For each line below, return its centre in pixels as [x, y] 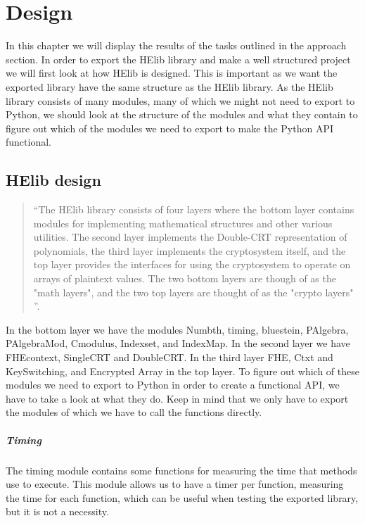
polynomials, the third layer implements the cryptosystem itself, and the [190, 250]
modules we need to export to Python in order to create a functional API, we [173, 385]
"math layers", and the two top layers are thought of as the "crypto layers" [193, 292]
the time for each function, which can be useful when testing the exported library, [182, 497]
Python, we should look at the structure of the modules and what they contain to [182, 114]
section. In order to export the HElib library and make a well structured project [178, 59]
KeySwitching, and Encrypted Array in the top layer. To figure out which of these [182, 371]
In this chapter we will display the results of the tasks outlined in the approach [176, 45]
